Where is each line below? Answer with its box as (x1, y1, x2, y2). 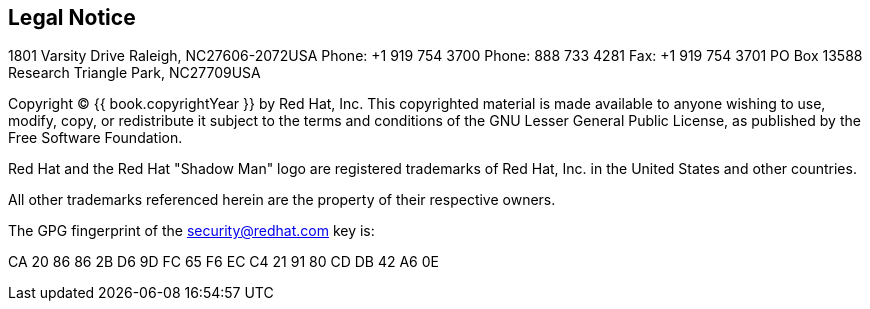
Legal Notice (8, 5, 136, 30)
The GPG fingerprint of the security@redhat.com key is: (8, 222, 375, 240)
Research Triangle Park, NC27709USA (8, 64, 261, 82)
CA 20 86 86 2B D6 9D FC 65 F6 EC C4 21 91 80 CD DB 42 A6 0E (8, 253, 439, 271)
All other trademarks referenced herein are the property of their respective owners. (8, 191, 556, 209)
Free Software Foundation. (8, 129, 183, 147)
